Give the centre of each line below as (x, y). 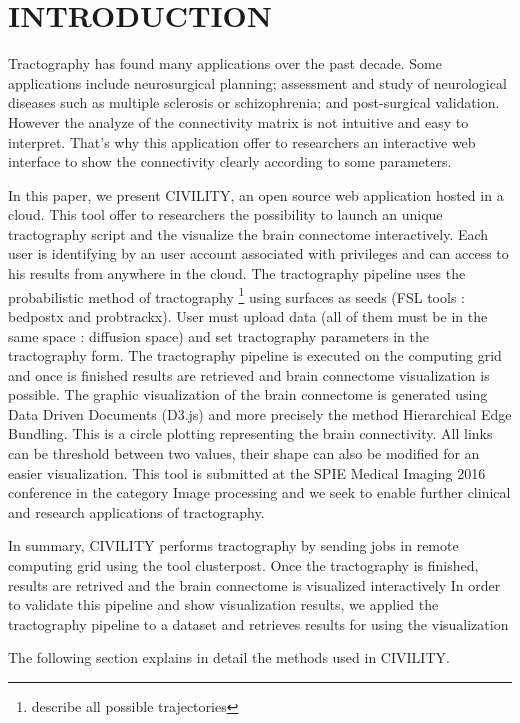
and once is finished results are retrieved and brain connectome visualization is (249, 374)
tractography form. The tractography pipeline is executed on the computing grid (255, 355)
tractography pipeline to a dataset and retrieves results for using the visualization (258, 623)
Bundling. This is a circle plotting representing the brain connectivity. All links (250, 433)
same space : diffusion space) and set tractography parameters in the (218, 335)
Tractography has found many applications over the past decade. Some (225, 63)
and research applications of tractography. (136, 511)
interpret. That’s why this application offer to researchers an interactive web (242, 141)
